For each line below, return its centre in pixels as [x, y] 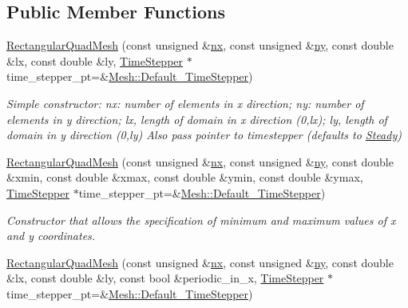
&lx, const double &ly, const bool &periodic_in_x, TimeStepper [165, 278]
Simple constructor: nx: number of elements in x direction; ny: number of [185, 103]
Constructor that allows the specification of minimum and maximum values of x [201, 220]
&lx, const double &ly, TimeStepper [95, 60]
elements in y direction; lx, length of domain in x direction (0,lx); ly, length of [197, 119]
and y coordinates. [51, 236]
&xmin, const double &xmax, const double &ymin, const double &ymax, [185, 177]
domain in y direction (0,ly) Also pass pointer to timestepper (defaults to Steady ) [204, 135]
